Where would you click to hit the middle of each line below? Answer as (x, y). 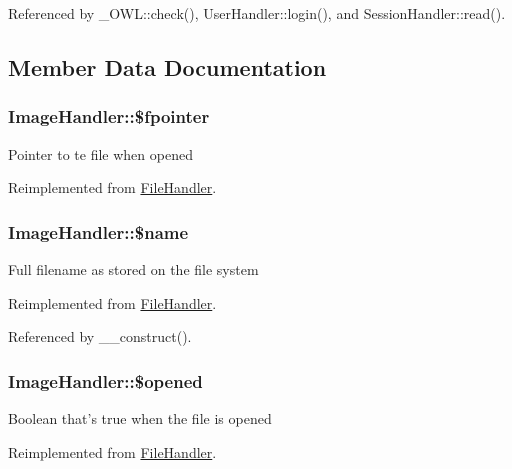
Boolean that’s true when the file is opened (140, 418)
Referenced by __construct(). (100, 336)
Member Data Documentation (167, 66)
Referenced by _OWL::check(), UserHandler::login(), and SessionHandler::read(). (257, 13)
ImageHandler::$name (98, 231)
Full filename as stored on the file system (133, 269)
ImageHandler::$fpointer (109, 116)
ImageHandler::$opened (105, 380)
